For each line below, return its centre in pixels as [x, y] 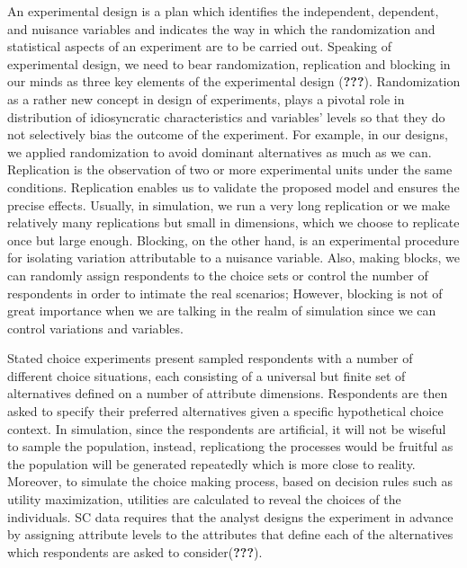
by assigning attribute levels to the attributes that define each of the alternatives [230, 534]
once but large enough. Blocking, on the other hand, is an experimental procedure [233, 240]
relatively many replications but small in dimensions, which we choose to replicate [233, 222]
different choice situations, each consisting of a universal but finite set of [207, 375]
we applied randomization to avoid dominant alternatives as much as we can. [220, 151]
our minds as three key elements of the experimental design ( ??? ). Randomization [234, 81]
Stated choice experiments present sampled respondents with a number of [210, 358]
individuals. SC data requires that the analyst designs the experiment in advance [230, 516]
